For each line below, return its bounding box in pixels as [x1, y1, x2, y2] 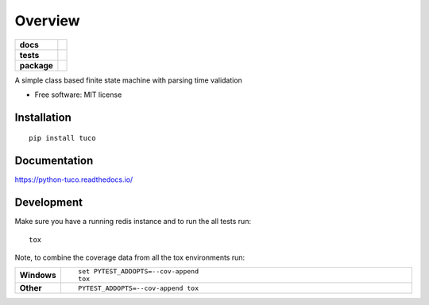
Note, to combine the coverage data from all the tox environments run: [14, 253, 245, 262]
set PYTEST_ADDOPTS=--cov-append [78, 267, 199, 276]
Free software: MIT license [34, 90, 122, 99]
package [19, 60, 53, 71]
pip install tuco [29, 133, 96, 143]
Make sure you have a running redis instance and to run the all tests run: [14, 217, 252, 226]
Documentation [14, 154, 94, 168]
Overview [14, 12, 80, 29]
